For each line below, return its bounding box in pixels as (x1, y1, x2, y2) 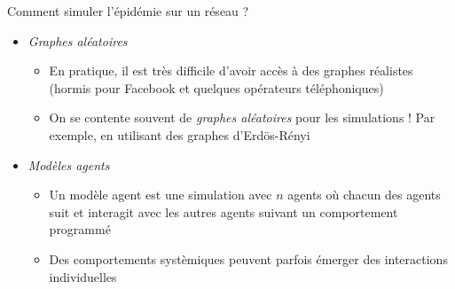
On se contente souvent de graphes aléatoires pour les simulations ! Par (49, 108, 435, 127)
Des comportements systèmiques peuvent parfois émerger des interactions (49, 249, 448, 268)
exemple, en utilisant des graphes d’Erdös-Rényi (49, 125, 310, 144)
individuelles (49, 267, 117, 285)
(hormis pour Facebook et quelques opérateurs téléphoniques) (49, 78, 384, 97)
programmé (49, 220, 111, 238)
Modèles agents (27, 155, 110, 174)
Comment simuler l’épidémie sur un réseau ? (7, 2, 249, 20)
